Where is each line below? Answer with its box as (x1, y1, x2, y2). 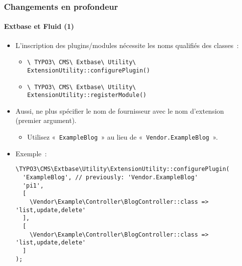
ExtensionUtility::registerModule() (27, 92, 146, 99)
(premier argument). (15, 115, 76, 125)
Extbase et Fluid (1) (4, 21, 74, 31)
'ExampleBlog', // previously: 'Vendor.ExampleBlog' (23, 173, 198, 181)
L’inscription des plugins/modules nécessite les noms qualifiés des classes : (15, 40, 239, 50)
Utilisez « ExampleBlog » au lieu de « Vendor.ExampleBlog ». (27, 132, 218, 142)
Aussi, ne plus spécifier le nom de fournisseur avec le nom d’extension (15, 105, 224, 116)
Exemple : (15, 148, 47, 158)
